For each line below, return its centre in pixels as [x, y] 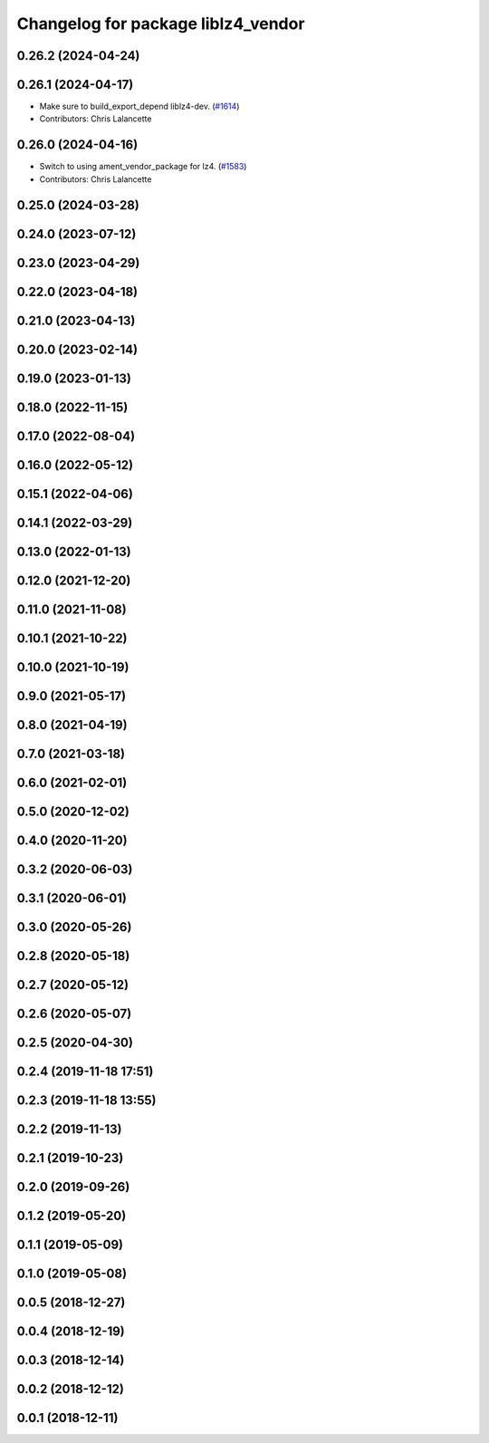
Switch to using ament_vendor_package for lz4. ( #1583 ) [143, 167]
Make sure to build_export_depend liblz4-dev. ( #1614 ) [139, 106]
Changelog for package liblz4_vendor [161, 24]
